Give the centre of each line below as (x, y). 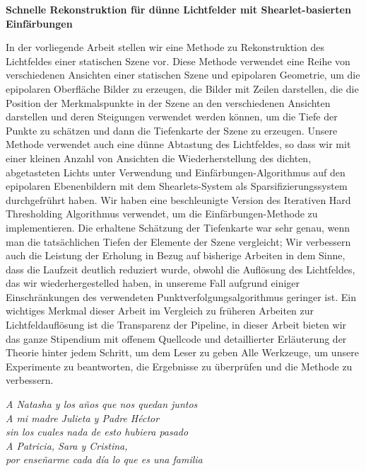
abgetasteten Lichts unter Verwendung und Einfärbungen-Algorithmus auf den (176, 172)
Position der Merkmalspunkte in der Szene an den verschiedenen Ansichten (168, 102)
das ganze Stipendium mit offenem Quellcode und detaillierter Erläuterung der (176, 338)
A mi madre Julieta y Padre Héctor (83, 418)
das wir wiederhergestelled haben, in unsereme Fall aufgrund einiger (153, 283)
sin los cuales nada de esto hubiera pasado (97, 432)
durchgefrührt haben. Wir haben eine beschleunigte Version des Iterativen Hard (178, 199)
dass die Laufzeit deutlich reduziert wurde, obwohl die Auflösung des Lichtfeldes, (181, 269)
